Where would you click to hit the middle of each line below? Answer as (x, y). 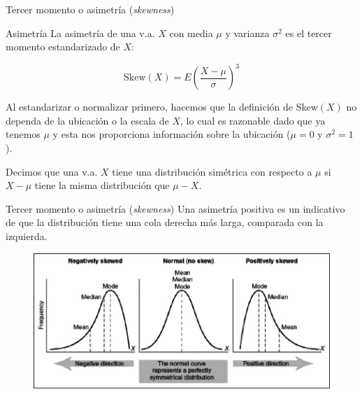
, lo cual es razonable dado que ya (253, 120)
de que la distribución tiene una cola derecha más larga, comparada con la (165, 222)
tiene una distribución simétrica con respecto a (212, 171)
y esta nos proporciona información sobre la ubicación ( (172, 134)
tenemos (23, 134)
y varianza (247, 33)
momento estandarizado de (63, 47)
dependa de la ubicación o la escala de (87, 120)
